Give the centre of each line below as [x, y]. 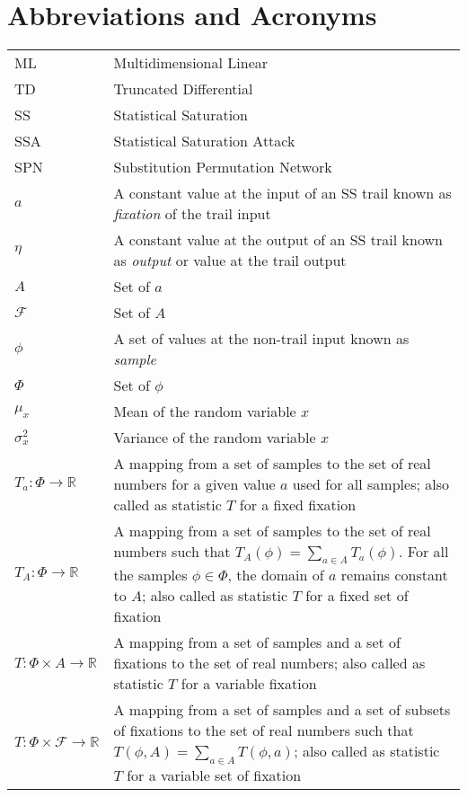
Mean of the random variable [205, 412]
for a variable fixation [249, 684]
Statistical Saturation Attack [204, 141]
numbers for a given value [194, 484]
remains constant [394, 575]
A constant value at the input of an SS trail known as [282, 193]
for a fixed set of [357, 596]
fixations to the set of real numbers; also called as [269, 663]
